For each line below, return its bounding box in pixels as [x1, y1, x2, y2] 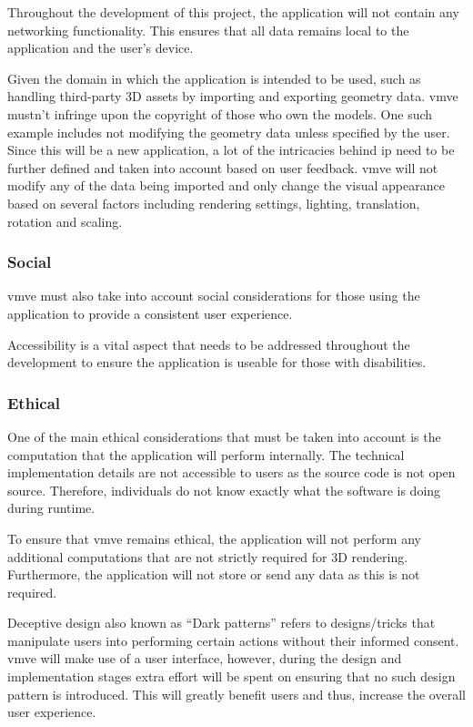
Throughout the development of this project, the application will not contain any [7, 3, 459, 21]
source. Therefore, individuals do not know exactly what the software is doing [7, 480, 441, 499]
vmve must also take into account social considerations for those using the [7, 286, 420, 305]
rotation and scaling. [7, 211, 123, 230]
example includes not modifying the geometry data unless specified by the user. [7, 122, 450, 141]
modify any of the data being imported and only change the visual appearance [7, 176, 445, 195]
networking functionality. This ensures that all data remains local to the [7, 20, 409, 39]
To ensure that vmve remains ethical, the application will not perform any [7, 528, 421, 548]
